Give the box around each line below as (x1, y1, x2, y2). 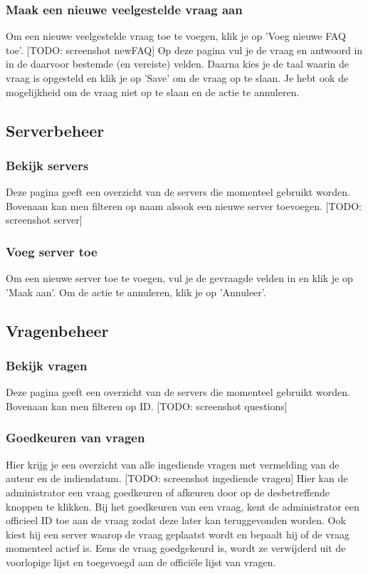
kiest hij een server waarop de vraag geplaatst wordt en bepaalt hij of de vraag (6, 526, 350, 541)
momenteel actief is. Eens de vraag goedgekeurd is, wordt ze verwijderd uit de (6, 541, 346, 555)
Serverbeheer (6, 119, 105, 141)
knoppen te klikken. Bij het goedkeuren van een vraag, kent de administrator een (6, 499, 359, 513)
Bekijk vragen (6, 357, 88, 375)
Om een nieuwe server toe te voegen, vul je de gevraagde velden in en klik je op (6, 271, 353, 286)
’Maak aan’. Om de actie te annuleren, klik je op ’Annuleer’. (6, 284, 266, 299)
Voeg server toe (6, 242, 98, 260)
